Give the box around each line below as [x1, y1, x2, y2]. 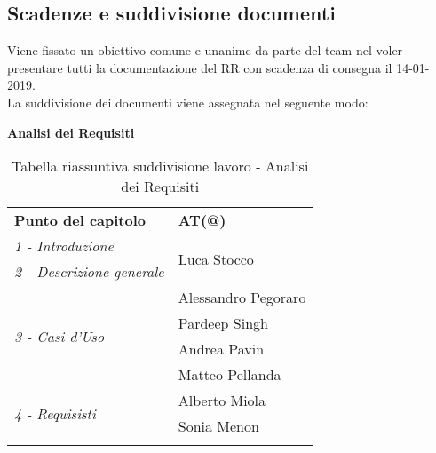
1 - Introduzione [14, 235, 114, 257]
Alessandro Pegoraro [178, 287, 306, 308]
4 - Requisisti [14, 402, 96, 424]
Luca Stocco [178, 248, 254, 269]
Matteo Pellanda [178, 364, 281, 385]
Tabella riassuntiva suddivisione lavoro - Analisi [12, 155, 309, 177]
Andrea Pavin [178, 338, 265, 360]
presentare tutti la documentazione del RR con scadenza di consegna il [7, 58, 392, 76]
